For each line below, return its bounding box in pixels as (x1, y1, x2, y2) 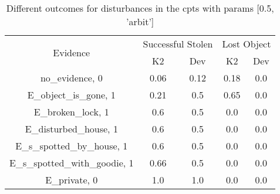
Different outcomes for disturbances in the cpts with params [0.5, (6, 1, 274, 15)
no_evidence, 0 (40, 71, 103, 84)
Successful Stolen (143, 37, 213, 50)
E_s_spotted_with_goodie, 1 (9, 156, 134, 169)
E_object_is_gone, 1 (27, 88, 116, 101)
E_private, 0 (45, 173, 98, 186)
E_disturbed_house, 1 (25, 122, 118, 135)
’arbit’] (126, 15, 154, 28)
